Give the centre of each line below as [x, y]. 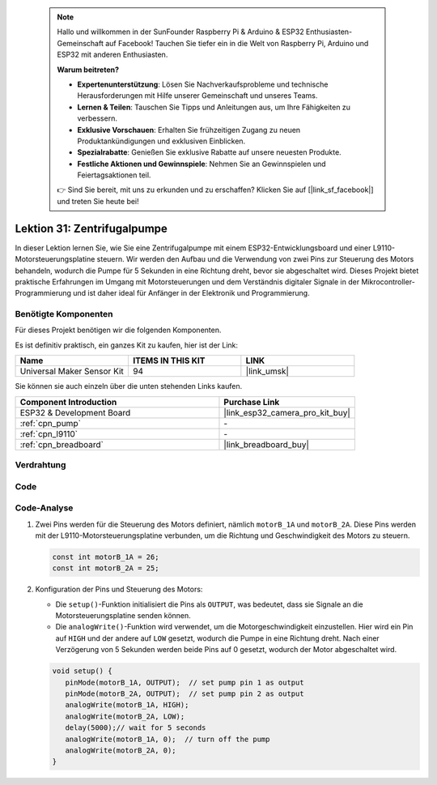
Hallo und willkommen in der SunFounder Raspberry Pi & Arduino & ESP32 [180, 32]
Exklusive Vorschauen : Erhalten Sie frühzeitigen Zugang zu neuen [189, 130]
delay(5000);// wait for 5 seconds [136, 728]
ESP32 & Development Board [75, 412]
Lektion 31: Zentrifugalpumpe [91, 228]
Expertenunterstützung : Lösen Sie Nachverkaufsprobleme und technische [203, 84]
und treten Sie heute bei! [98, 201]
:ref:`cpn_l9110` [49, 433]
